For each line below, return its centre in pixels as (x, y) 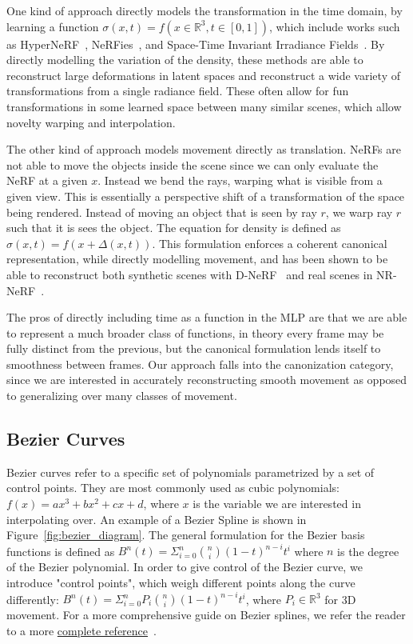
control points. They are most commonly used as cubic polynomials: (173, 488)
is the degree (368, 551)
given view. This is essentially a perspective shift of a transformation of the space (206, 196)
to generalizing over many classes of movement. (122, 396)
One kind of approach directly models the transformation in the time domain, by (205, 10)
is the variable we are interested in (277, 504)
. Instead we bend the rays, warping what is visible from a (240, 180)
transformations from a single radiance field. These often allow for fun (178, 91)
